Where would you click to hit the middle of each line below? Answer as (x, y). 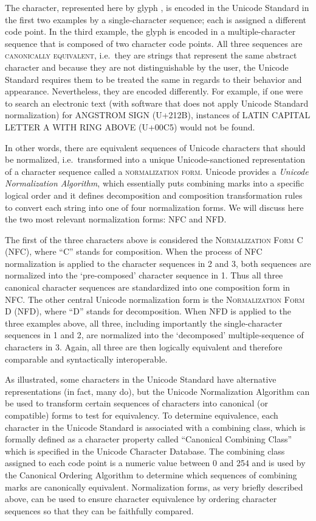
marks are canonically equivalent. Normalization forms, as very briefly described (154, 487)
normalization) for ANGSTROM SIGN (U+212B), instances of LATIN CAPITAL (158, 115)
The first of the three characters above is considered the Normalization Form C (154, 239)
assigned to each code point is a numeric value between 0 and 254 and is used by (155, 463)
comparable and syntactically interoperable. (86, 359)
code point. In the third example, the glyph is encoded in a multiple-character (150, 31)
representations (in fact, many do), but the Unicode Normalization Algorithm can (157, 391)
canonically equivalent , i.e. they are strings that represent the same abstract (151, 55)
